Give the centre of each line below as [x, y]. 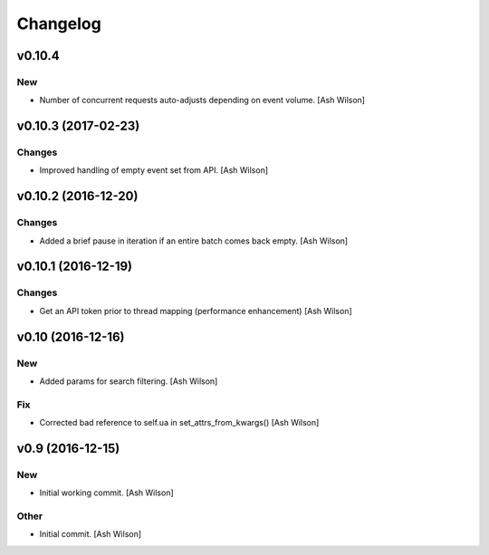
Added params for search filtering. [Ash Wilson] [129, 381]
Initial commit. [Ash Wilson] [91, 534]
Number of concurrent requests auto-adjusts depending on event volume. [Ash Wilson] [202, 100]
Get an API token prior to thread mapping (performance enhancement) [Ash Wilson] [196, 311]
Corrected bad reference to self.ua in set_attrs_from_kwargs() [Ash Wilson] [179, 423]
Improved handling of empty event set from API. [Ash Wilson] [154, 170]
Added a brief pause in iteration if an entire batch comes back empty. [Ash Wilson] [194, 241]
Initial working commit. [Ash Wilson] [106, 493]
